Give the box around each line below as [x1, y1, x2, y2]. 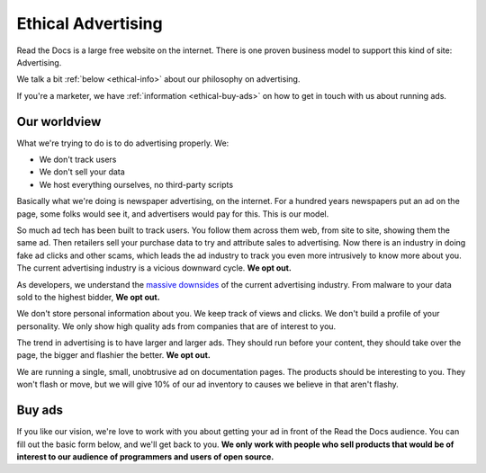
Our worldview [16, 113, 102, 129]
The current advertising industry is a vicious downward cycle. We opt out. [16, 263, 292, 273]
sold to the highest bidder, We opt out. [16, 291, 161, 302]
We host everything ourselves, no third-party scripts [39, 179, 234, 190]
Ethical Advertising [16, 13, 163, 33]
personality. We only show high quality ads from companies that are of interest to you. [16, 320, 337, 332]
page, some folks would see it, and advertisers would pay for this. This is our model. [16, 208, 329, 219]
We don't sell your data [39, 166, 125, 177]
